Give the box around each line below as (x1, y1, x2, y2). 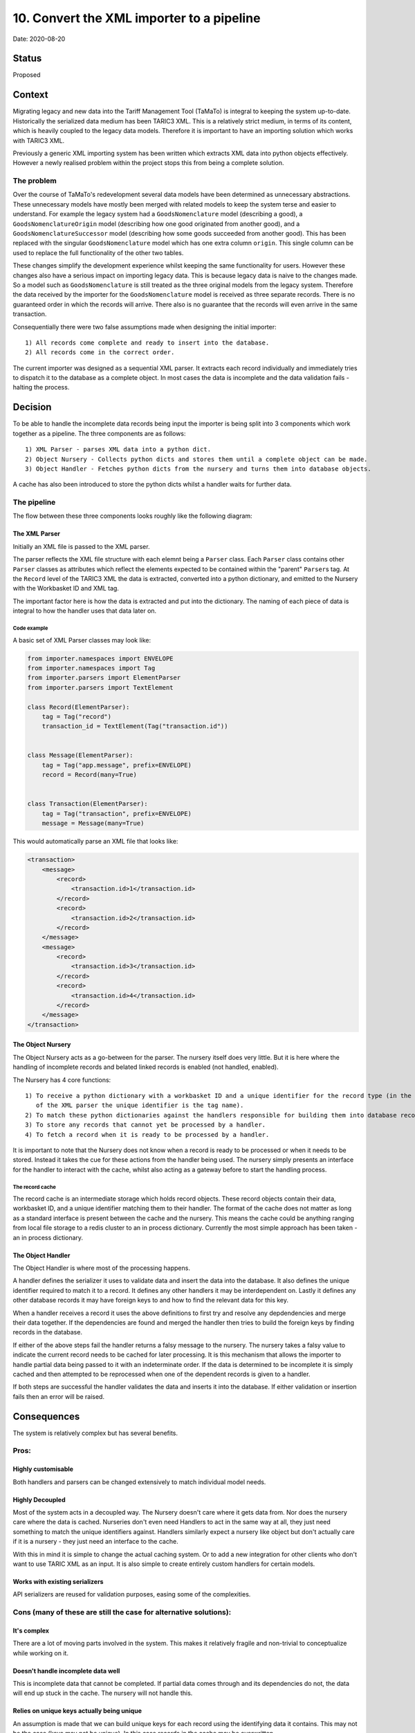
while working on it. (12, 1648, 69, 1657)
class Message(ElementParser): (27, 751, 134, 759)
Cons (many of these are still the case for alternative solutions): (12, 1608, 232, 1617)
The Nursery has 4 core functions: (12, 1075, 111, 1084)
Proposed (12, 71, 41, 79)
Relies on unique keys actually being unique (12, 1707, 142, 1715)
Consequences (12, 1411, 80, 1422)
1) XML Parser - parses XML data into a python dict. (25, 446, 211, 453)
